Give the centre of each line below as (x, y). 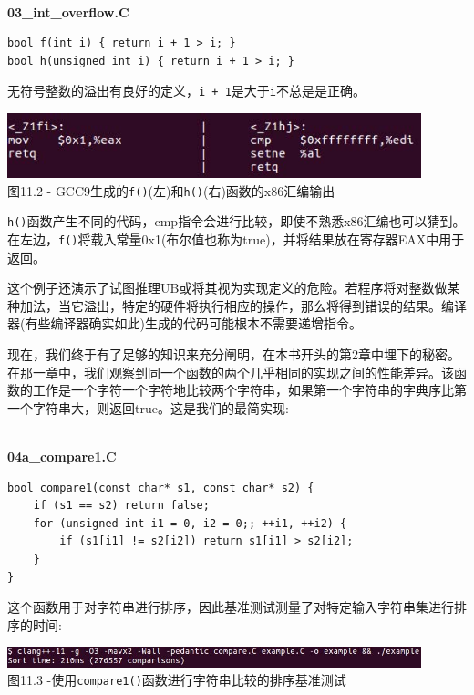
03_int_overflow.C (68, 11)
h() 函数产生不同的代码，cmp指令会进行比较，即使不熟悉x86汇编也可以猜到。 (237, 221)
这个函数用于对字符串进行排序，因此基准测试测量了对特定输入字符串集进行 (231, 607)
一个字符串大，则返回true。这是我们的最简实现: (148, 407)
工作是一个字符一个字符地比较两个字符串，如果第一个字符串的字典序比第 (249, 390)
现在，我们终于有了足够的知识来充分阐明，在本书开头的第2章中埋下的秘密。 (234, 354)
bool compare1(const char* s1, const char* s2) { (161, 488)
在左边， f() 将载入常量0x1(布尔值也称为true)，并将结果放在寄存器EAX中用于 (236, 239)
